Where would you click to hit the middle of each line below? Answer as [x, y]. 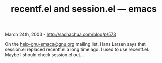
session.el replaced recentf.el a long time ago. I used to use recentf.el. [77, 50]
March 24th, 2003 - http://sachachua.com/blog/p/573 [61, 35]
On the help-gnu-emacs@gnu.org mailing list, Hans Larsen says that [76, 44]
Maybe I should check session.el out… [45, 55]
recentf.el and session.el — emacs [84, 9]
